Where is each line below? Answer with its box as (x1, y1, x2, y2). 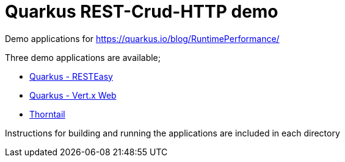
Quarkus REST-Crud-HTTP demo (5, 1, 278, 22)
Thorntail (29, 108, 65, 119)
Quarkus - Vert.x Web (29, 90, 117, 100)
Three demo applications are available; (5, 52, 161, 63)
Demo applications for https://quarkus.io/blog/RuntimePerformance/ (5, 33, 280, 44)
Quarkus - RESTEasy (29, 71, 113, 82)
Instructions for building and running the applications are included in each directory (5, 127, 340, 138)
